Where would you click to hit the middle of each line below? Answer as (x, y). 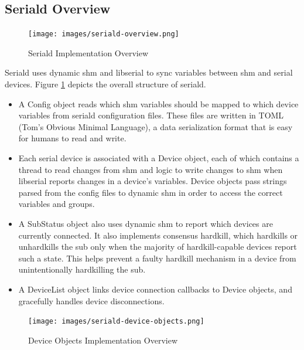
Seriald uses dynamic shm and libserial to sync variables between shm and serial (149, 72)
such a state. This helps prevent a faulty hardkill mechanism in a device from (157, 258)
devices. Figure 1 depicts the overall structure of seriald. (105, 84)
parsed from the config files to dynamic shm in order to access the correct (151, 192)
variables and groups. (57, 204)
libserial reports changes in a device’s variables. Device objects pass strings (153, 181)
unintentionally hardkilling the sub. (82, 269)
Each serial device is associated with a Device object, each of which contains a (159, 158)
